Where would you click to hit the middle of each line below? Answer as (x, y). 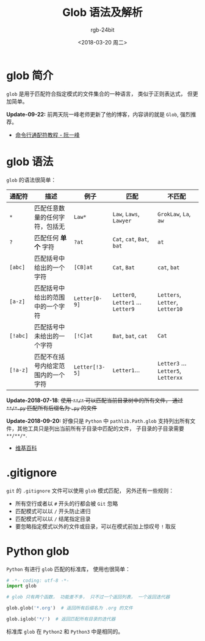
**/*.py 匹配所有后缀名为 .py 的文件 (52, 408)
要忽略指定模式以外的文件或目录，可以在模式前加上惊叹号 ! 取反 (95, 526)
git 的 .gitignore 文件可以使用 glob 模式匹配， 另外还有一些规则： (90, 490)
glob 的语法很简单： (31, 180)
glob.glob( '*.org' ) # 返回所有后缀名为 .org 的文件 (70, 608)
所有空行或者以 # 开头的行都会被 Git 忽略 (67, 503)
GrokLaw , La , (174, 214)
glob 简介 (30, 75)
